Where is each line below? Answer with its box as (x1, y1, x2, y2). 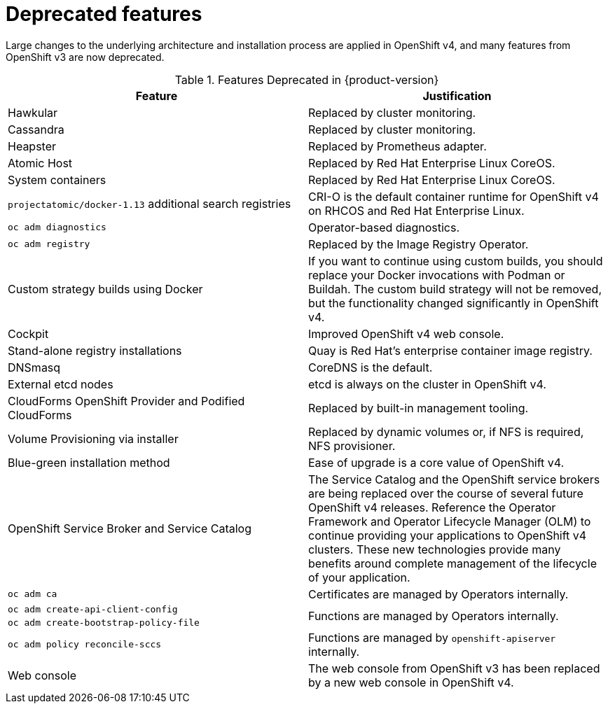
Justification (422, 88, 492, 103)
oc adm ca (8, 589, 57, 600)
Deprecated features (6, 2, 202, 26)
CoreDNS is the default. (308, 360, 433, 374)
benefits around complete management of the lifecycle (308, 556, 597, 570)
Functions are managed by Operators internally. (308, 608, 559, 623)
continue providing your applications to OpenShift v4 (308, 528, 587, 542)
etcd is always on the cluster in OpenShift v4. (308, 377, 546, 391)
